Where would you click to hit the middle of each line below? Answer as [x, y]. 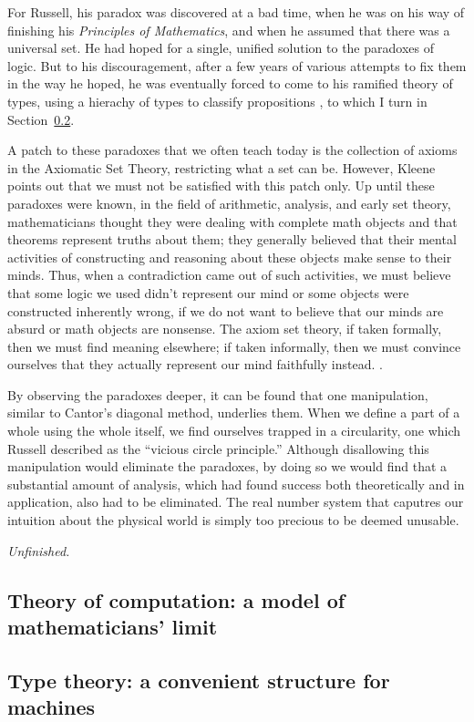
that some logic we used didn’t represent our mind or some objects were [208, 292]
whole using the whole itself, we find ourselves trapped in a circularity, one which [234, 431]
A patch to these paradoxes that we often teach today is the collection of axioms [232, 150]
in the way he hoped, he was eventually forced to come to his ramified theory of [230, 83]
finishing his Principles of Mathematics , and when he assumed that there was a [229, 30]
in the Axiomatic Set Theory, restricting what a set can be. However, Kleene [222, 167]
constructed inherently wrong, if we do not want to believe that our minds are [226, 310]
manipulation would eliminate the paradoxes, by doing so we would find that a [227, 466]
